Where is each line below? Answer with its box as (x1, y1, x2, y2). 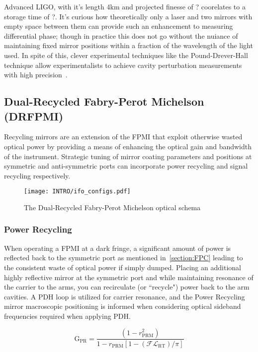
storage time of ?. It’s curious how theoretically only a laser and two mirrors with (4, 11, 253, 21)
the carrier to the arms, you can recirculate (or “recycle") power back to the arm (4, 282, 250, 292)
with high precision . (4, 69, 68, 80)
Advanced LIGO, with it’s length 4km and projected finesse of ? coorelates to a (4, 1, 246, 11)
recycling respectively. (4, 170, 71, 180)
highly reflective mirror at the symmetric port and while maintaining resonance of (4, 272, 254, 282)
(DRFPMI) (4, 108, 64, 123)
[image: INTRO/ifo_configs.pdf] (24, 188, 131, 195)
